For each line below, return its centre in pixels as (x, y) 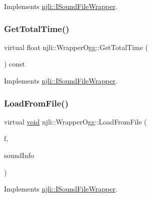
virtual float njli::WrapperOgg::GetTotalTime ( (76, 47)
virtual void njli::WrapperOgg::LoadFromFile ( (75, 121)
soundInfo (19, 155)
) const (15, 64)
